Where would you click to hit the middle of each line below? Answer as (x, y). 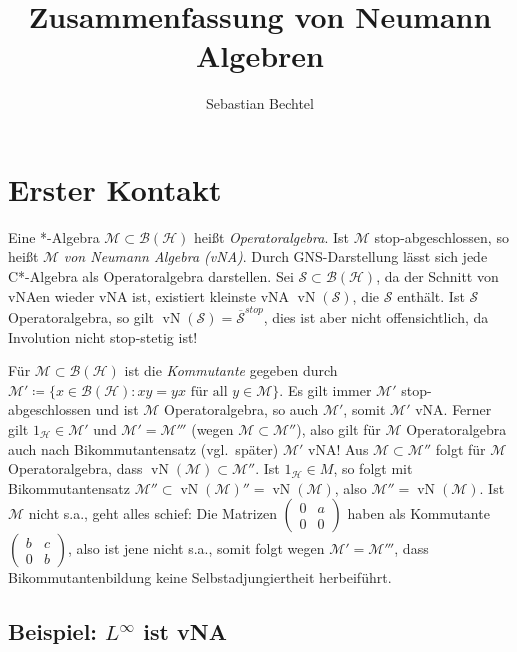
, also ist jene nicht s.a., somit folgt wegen (196, 548)
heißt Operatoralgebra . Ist (271, 236)
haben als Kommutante (418, 513)
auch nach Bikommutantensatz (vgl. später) (143, 448)
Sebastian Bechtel (260, 103)
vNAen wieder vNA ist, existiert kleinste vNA (149, 295)
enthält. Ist (431, 295)
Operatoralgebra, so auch (241, 409)
